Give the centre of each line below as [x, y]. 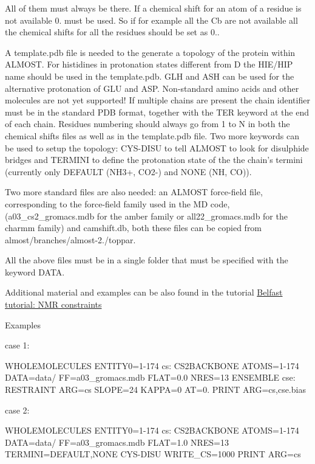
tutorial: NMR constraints [53, 304]
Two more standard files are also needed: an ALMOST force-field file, [134, 192]
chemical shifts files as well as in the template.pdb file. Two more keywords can [152, 135]
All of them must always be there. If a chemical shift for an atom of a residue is [153, 8]
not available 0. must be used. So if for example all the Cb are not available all [151, 20]
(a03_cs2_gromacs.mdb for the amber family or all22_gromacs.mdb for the [146, 216]
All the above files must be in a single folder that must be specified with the [147, 260]
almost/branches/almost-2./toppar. [70, 239]
